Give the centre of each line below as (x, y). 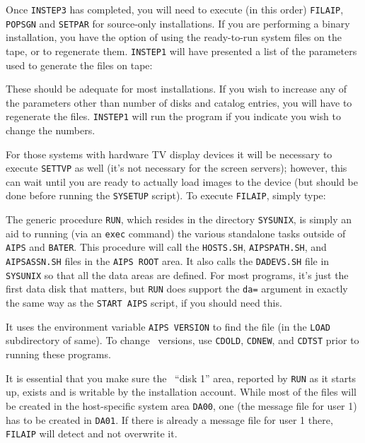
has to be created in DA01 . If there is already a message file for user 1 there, (169, 419)
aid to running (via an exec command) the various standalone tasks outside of (176, 233)
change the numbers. (51, 130)
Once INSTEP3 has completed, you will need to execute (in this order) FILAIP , (175, 9)
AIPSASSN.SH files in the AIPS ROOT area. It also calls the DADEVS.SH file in (168, 261)
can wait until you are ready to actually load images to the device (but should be (182, 181)
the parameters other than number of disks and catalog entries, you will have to (179, 102)
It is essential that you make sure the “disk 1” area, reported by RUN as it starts (181, 378)
